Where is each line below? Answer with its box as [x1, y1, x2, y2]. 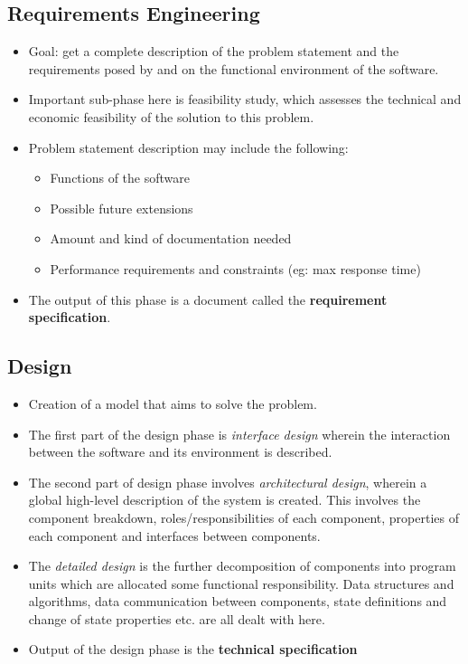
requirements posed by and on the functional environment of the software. [28, 59, 439, 78]
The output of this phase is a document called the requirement [28, 289, 388, 308]
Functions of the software [50, 168, 190, 187]
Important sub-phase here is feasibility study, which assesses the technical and [28, 90, 462, 109]
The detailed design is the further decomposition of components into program [28, 556, 456, 575]
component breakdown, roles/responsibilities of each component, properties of [28, 507, 460, 526]
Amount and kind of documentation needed [50, 229, 292, 248]
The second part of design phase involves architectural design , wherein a [28, 472, 427, 491]
